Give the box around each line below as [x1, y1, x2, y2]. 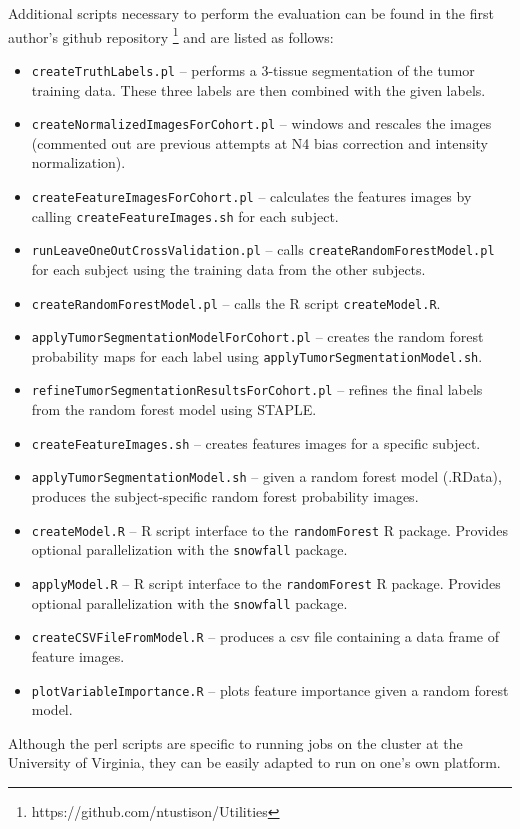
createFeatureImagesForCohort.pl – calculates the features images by [31, 185, 472, 206]
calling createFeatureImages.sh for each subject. [31, 205, 339, 226]
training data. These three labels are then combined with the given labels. [31, 79, 486, 100]
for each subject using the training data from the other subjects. [31, 258, 426, 279]
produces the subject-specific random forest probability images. [31, 486, 419, 507]
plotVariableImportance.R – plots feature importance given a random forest [31, 679, 509, 700]
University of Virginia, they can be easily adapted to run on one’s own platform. [8, 752, 501, 773]
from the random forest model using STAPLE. [31, 399, 317, 420]
